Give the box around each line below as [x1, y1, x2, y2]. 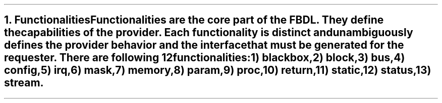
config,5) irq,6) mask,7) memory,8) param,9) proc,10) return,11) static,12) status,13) [4, 64, 431, 77]
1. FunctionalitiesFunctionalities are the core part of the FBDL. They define [4, 14, 384, 27]
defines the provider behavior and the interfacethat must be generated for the [4, 39, 404, 52]
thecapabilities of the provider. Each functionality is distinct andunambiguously [4, 26, 413, 39]
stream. [4, 76, 44, 89]
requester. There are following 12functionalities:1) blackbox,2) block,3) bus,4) [4, 51, 405, 64]
